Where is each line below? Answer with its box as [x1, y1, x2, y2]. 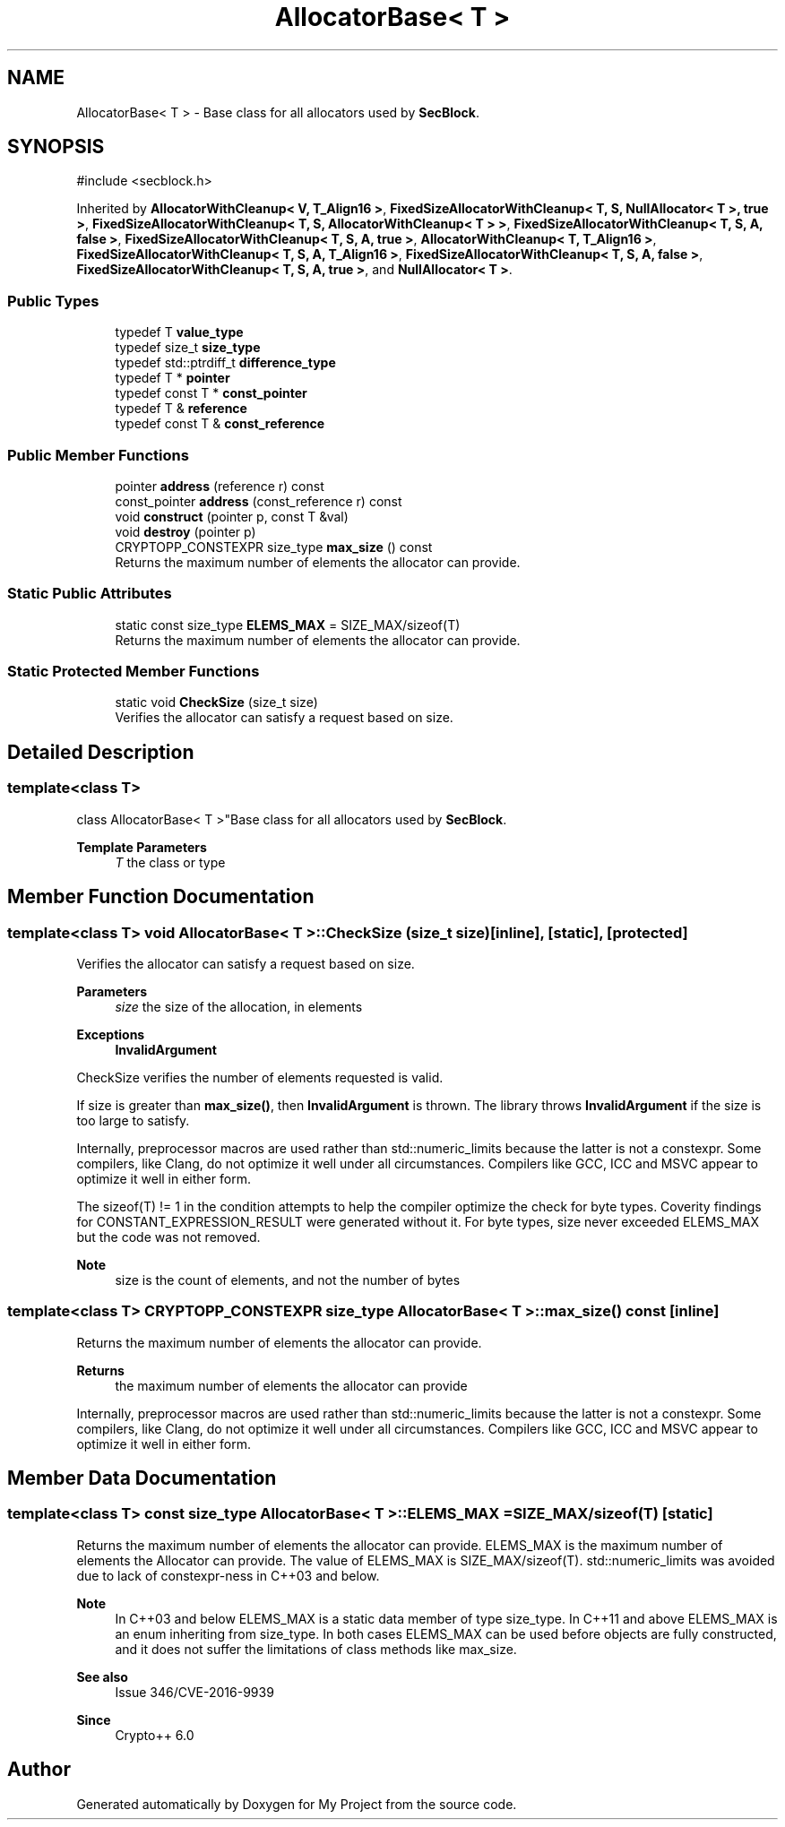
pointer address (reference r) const [115, 478, 324, 494]
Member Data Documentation [7, 1467, 277, 1490]
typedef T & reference [115, 401, 247, 417]
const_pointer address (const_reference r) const [115, 493, 402, 509]
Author [7, 1758, 71, 1781]
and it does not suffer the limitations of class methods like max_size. [115, 1641, 517, 1657]
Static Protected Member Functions [7, 662, 260, 681]
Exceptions [76, 1026, 145, 1042]
